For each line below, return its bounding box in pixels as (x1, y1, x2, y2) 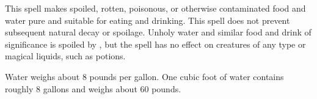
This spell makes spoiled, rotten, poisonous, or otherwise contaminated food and (5, 2, 306, 14)
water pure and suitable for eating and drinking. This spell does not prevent (5, 13, 290, 26)
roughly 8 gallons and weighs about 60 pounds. (5, 82, 181, 95)
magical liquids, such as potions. (5, 50, 126, 62)
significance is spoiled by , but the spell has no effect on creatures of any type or (5, 37, 306, 50)
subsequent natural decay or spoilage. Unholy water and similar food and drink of (5, 26, 312, 38)
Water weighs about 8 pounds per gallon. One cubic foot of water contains (5, 70, 284, 82)
